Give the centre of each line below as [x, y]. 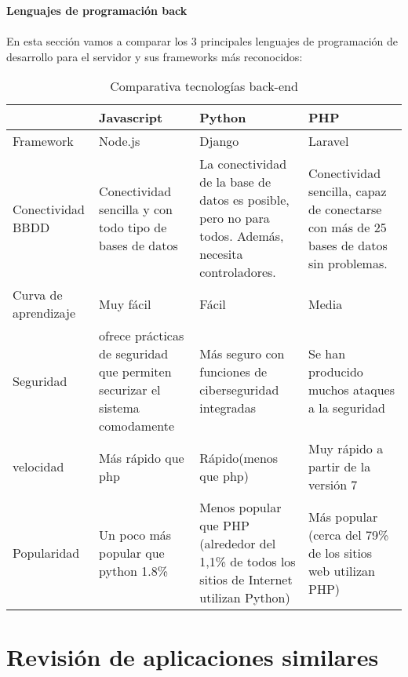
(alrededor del [238, 544]
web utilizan [342, 570]
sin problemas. [348, 263]
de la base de [235, 182]
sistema [119, 408]
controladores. [238, 272]
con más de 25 [348, 227]
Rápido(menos [239, 457]
